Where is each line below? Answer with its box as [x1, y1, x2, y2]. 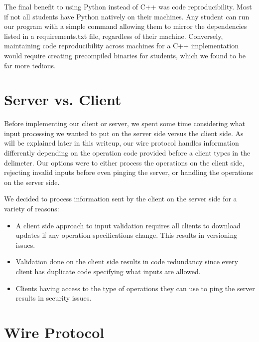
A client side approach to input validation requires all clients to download [15, 220, 241, 230]
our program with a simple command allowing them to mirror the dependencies [4, 21, 247, 31]
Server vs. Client [4, 89, 122, 110]
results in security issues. [15, 293, 92, 303]
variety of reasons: [4, 203, 59, 214]
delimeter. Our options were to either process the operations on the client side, [4, 157, 245, 168]
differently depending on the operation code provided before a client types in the [4, 148, 251, 158]
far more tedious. [4, 60, 56, 70]
